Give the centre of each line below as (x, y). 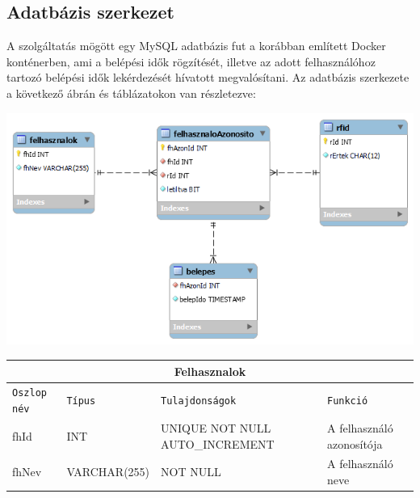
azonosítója (355, 443)
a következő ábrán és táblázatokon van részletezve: (131, 93)
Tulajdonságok (199, 401)
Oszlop (29, 393)
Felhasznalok (210, 371)
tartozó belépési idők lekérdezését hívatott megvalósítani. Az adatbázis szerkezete (208, 77)
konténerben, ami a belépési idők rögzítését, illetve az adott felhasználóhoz (191, 61)
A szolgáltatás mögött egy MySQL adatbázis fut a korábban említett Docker (196, 46)
